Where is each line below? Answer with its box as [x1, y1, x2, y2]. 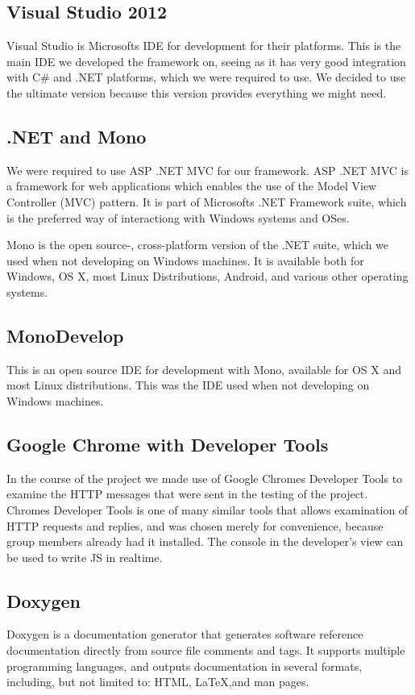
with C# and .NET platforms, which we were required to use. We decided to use [6, 69, 406, 85]
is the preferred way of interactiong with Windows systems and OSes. [6, 209, 350, 226]
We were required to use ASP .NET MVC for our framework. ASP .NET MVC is [6, 161, 409, 178]
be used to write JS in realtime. [6, 548, 163, 565]
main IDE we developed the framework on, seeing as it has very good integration [6, 52, 406, 69]
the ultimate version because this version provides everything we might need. [6, 84, 387, 101]
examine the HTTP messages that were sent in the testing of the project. [6, 485, 368, 502]
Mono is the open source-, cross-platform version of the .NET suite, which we [6, 236, 389, 253]
